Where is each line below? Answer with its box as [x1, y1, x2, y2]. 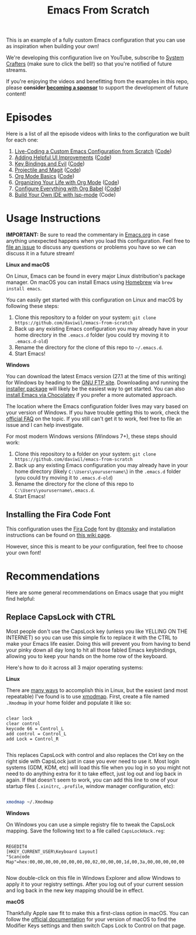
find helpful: [6, 595, 35, 602]
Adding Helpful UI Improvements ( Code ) [14, 154, 112, 161]
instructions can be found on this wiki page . [6, 531, 112, 539]
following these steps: [6, 303, 60, 310]
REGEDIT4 [6, 844, 27, 850]
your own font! [6, 549, 42, 556]
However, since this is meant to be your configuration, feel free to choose [6, 543, 183, 550]
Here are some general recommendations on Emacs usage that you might [6, 589, 184, 596]
